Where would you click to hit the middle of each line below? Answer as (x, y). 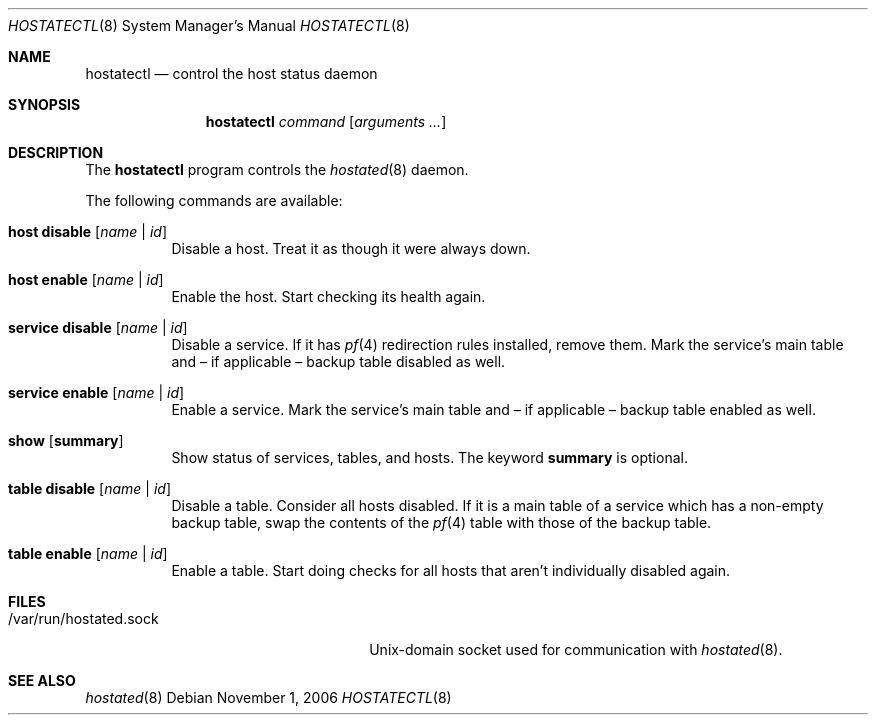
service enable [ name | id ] (96, 392)
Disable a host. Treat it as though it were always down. (351, 248)
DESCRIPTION (56, 152)
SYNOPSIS (44, 104)
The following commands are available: (214, 200)
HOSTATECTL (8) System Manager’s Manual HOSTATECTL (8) (209, 25)
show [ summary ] (66, 440)
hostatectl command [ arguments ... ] (326, 121)
